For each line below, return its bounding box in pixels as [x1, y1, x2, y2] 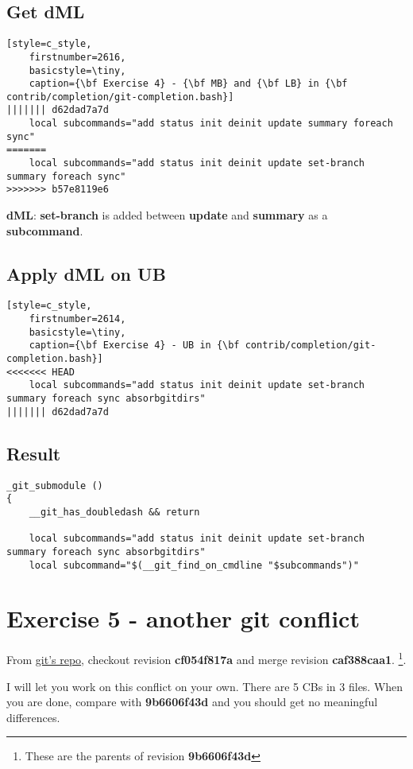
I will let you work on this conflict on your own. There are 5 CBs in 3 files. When [6, 678, 403, 694]
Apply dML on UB [6, 261, 166, 285]
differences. [6, 709, 60, 725]
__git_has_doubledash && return [29, 506, 200, 518]
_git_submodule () [6, 480, 103, 491]
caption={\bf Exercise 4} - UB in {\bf [29, 340, 240, 351]
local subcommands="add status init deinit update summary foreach [29, 118, 393, 130]
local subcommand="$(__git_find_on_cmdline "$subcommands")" [29, 559, 359, 571]
